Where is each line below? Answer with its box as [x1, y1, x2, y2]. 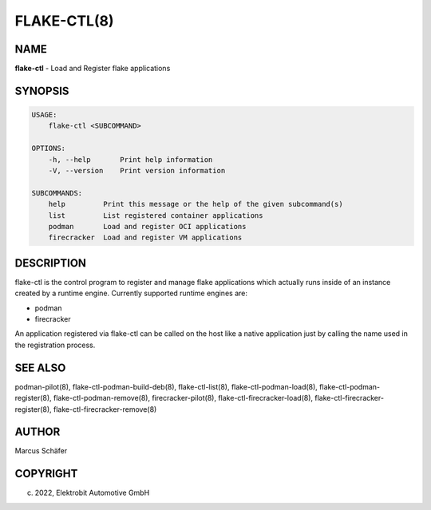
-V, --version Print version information [48, 166, 226, 176]
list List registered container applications [48, 211, 263, 219]
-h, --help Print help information [48, 155, 213, 164]
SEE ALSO [14, 361, 66, 374]
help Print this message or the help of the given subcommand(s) [48, 200, 343, 209]
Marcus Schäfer [14, 446, 68, 456]
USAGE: [31, 110, 57, 120]
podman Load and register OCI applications [48, 222, 247, 231]
